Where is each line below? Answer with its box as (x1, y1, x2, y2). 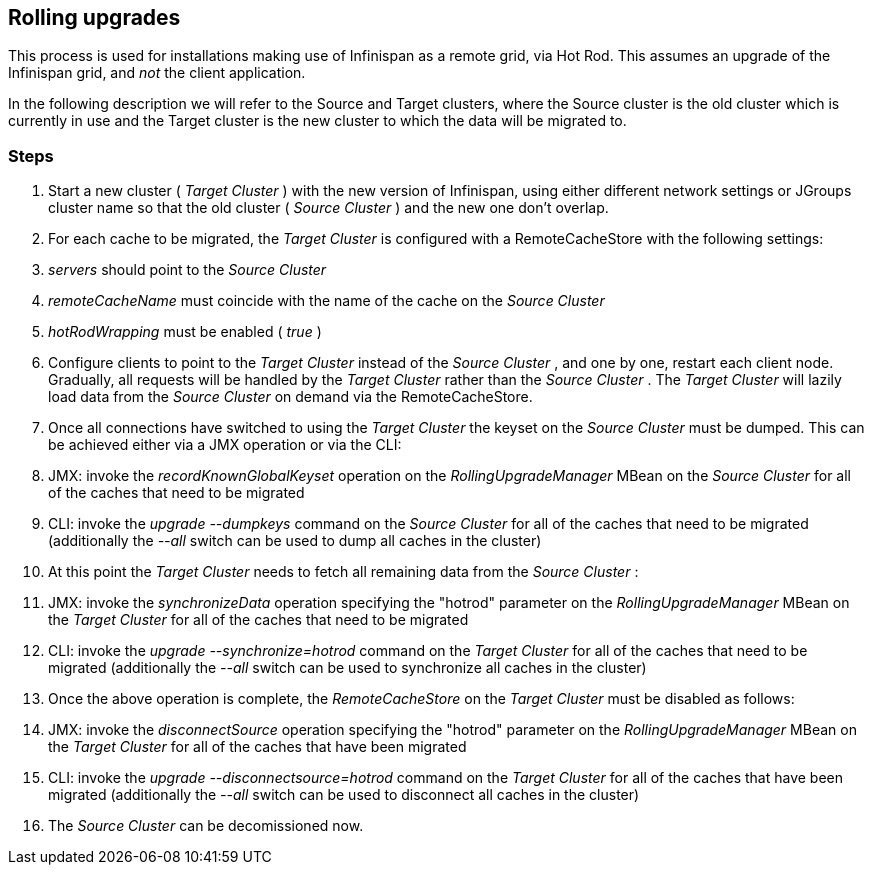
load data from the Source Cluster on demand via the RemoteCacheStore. (48, 388, 533, 406)
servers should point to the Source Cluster (48, 261, 327, 279)
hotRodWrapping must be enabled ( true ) (48, 323, 322, 341)
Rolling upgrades (8, 5, 181, 30)
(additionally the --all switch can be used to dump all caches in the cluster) (48, 532, 542, 550)
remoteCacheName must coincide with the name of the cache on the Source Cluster (48, 292, 605, 310)
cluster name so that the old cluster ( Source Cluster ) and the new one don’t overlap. (48, 199, 609, 217)
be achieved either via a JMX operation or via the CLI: (48, 436, 402, 454)
